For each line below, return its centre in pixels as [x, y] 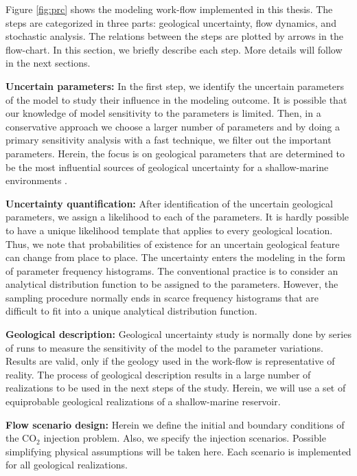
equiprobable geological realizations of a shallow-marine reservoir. [143, 401]
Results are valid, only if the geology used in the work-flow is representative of [170, 361]
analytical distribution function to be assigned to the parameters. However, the [172, 284]
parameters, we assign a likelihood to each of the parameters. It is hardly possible [177, 217]
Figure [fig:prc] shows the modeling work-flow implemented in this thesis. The [169, 9]
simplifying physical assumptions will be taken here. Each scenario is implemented [178, 451]
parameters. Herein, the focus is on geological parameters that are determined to [175, 153]
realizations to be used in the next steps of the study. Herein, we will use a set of [176, 388]
